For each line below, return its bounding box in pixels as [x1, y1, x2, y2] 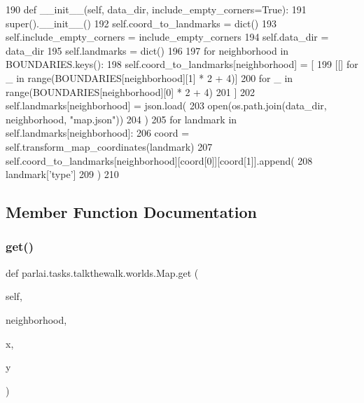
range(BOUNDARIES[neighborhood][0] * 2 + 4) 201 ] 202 [6, 84, 255, 99]
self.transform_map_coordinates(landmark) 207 [6, 139, 213, 153]
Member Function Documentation [6, 201, 258, 223]
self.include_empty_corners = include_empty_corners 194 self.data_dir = [6, 29, 329, 44]
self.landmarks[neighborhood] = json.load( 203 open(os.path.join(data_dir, [6, 98, 327, 113]
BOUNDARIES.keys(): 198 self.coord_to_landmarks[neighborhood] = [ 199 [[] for [6, 57, 358, 71]
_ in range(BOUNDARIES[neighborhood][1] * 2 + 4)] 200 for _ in [6, 70, 293, 85]
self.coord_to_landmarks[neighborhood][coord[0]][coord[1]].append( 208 [6, 153, 313, 168]
